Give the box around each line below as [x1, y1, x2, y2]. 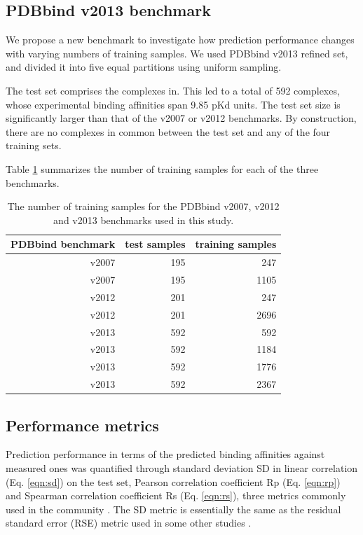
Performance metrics [6, 414, 159, 436]
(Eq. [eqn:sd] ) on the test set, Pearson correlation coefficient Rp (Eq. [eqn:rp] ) [6, 474, 341, 489]
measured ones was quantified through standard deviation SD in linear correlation [6, 460, 358, 475]
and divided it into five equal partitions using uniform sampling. [6, 60, 282, 74]
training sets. [6, 138, 62, 153]
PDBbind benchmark [11, 237, 116, 251]
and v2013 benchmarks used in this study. [53, 212, 234, 227]
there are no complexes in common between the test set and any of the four [6, 124, 331, 139]
